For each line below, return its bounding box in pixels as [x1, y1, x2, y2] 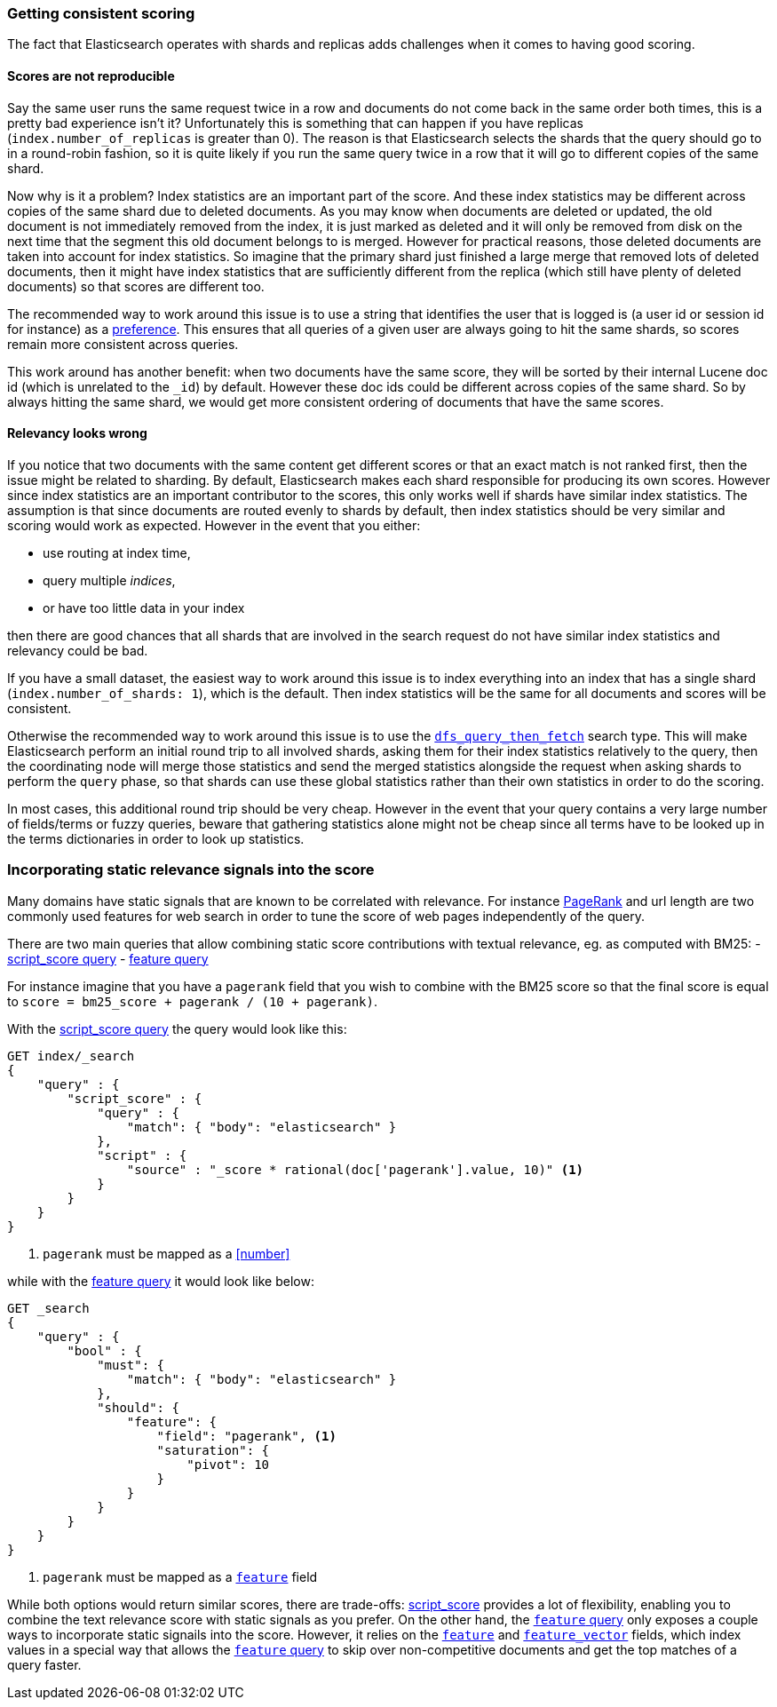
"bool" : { [67, 1343, 142, 1358]
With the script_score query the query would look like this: [7, 1020, 347, 1036]
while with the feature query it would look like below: [7, 1273, 314, 1289]
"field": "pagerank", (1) [156, 1428, 337, 1443]
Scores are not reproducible [7, 67, 175, 83]
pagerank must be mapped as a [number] [43, 1245, 290, 1261]
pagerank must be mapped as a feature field [43, 1568, 318, 1584]
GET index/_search [7, 1048, 135, 1063]
